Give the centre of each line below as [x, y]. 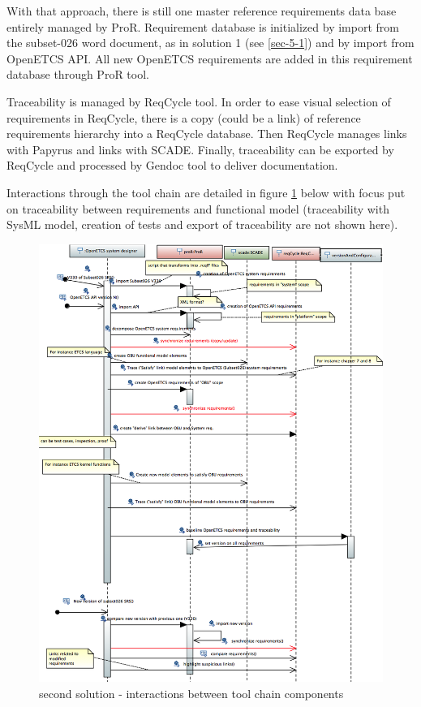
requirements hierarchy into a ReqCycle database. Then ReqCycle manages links [207, 134]
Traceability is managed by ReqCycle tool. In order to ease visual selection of [199, 101]
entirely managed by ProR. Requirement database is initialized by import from [203, 26]
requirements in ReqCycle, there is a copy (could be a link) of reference [184, 117]
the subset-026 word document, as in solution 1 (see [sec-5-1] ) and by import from [210, 43]
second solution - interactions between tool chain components [191, 693]
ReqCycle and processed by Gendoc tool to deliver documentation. [172, 165]
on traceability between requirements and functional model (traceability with [198, 208]
